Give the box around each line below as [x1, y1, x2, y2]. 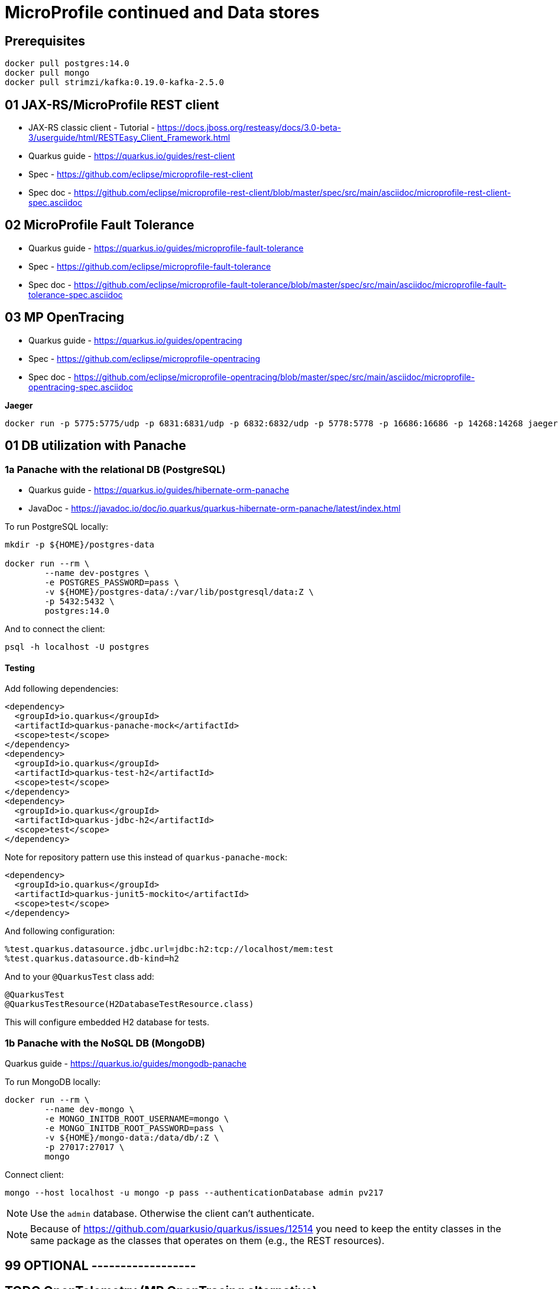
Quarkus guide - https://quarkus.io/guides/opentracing [28, 335, 242, 345]
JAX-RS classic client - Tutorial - [28, 122, 155, 133]
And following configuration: [5, 926, 115, 937]
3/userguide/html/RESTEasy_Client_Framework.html [28, 132, 231, 143]
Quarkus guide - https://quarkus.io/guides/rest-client [28, 151, 235, 161]
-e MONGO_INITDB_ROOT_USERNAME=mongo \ [44, 1113, 229, 1123]
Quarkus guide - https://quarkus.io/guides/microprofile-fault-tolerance [28, 242, 304, 253]
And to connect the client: [5, 623, 105, 634]
